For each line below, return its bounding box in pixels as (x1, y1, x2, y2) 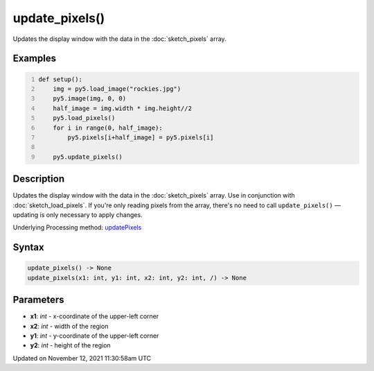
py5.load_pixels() (53, 114, 116, 122)
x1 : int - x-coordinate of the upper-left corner (30, 312, 159, 320)
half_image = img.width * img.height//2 (53, 104, 192, 112)
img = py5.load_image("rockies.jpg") (53, 85, 181, 93)
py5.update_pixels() (53, 153, 123, 161)
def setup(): (38, 75, 83, 83)
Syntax (12, 241, 44, 253)
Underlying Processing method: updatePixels (12, 223, 142, 232)
